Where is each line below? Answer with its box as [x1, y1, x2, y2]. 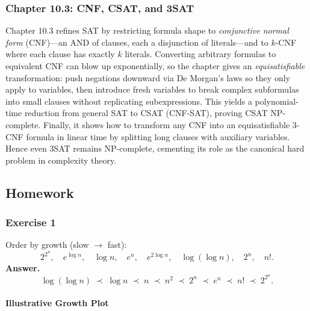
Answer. [5, 262, 40, 274]
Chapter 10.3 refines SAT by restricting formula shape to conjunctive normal [5, 24, 289, 37]
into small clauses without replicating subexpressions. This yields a [5, 94, 252, 107]
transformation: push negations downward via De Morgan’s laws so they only [5, 71, 290, 84]
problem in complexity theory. [5, 153, 117, 166]
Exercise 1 [5, 215, 56, 230]
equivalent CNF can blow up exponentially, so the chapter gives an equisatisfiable [5, 60, 305, 72]
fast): [107, 238, 127, 251]
